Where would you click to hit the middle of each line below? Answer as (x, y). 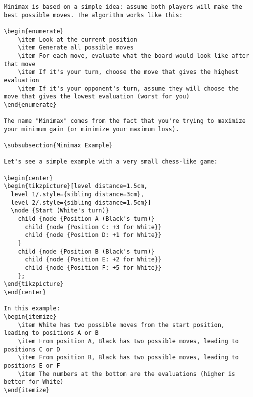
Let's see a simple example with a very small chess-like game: (111, 162)
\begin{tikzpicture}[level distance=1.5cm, (76, 186)
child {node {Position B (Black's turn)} (86, 251)
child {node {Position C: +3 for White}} (93, 227)
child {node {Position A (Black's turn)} (86, 219)
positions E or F (32, 365)
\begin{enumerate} (34, 31)
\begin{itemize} (30, 316)
